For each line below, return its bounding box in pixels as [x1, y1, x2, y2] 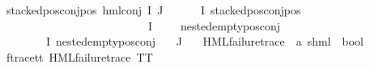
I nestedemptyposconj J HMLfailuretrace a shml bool [45, 33, 364, 50]
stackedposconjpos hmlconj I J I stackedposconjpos [6, 2, 301, 18]
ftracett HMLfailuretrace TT [6, 48, 153, 65]
